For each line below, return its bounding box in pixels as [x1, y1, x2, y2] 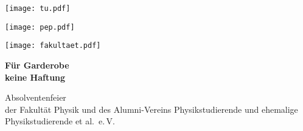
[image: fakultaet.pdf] [5, 41, 101, 50]
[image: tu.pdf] [5, 4, 71, 13]
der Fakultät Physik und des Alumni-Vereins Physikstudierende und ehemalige [5, 102, 298, 115]
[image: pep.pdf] [5, 22, 75, 32]
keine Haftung [5, 70, 66, 83]
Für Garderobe [5, 58, 69, 71]
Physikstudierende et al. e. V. [5, 115, 115, 127]
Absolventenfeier [5, 91, 66, 104]
